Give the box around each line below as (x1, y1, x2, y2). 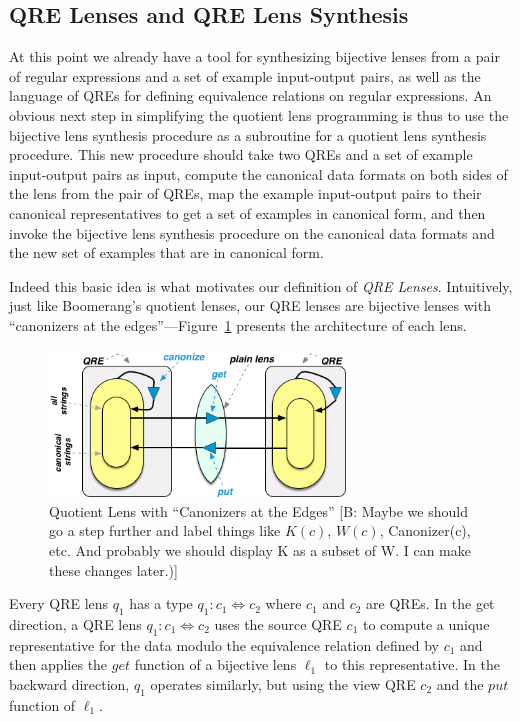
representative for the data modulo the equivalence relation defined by (9, 634, 439, 655)
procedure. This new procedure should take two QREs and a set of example (9, 144, 473, 165)
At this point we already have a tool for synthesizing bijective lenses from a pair (9, 46, 500, 67)
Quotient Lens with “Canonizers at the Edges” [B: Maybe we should (49, 500, 468, 521)
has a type (129, 593, 193, 614)
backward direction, (9, 673, 130, 694)
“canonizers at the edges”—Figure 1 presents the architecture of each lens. (9, 314, 467, 335)
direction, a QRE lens (9, 613, 142, 634)
